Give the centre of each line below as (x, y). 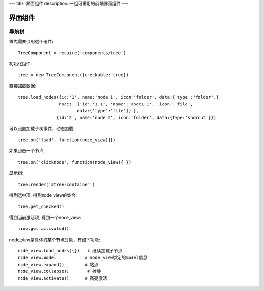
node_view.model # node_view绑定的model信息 (83, 258)
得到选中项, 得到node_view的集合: (43, 195)
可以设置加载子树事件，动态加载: (42, 128)
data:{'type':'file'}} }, (108, 111)
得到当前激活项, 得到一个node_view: (45, 217)
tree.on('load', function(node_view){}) (67, 140)
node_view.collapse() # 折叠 (59, 271)
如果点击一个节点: (27, 151)
